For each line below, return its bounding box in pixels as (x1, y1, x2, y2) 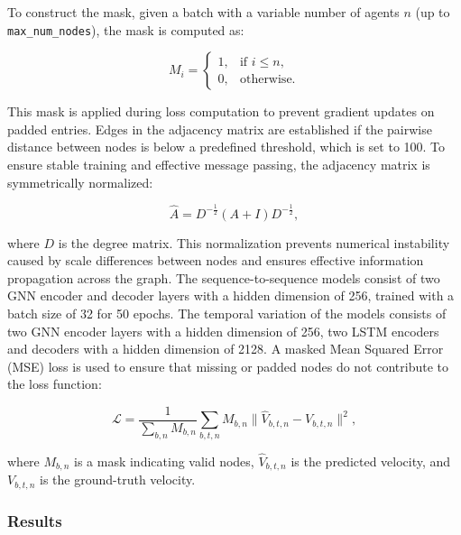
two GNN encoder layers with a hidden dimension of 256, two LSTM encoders (7, 321, 439, 340)
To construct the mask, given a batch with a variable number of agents (7, 3, 400, 21)
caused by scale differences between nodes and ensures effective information (7, 251, 424, 270)
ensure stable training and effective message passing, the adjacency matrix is (7, 155, 430, 174)
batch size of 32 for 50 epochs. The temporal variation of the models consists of (7, 303, 447, 322)
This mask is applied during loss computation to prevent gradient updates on (7, 102, 435, 121)
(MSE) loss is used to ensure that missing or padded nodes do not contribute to (7, 356, 448, 375)
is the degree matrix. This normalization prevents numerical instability (58, 233, 450, 252)
